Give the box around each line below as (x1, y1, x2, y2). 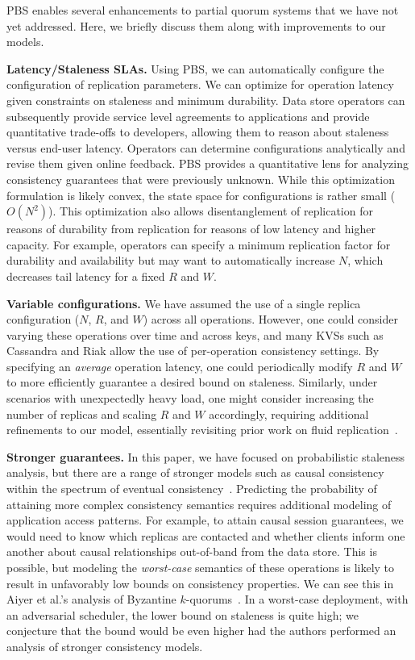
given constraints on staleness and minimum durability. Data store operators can (6, 91, 405, 108)
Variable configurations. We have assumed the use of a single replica (6, 294, 361, 311)
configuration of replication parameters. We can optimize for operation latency (6, 76, 395, 93)
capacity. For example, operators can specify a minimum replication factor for (6, 236, 391, 253)
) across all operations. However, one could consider (143, 311, 398, 328)
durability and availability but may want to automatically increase (6, 252, 335, 269)
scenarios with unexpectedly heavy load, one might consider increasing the (6, 390, 374, 407)
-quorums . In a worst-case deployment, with (185, 591, 409, 608)
